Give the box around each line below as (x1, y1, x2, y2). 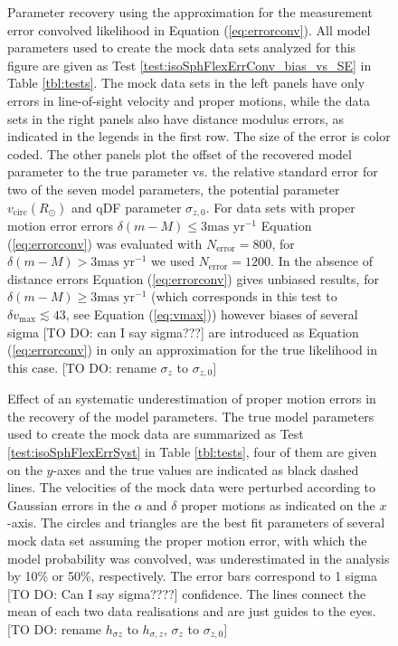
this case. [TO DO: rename (7, 357, 156, 376)
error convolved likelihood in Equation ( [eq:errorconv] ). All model (7, 20, 371, 39)
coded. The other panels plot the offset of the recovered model (7, 144, 352, 163)
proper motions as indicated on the (181, 495, 375, 514)
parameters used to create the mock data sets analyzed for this (7, 38, 356, 57)
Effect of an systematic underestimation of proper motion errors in (7, 389, 376, 408)
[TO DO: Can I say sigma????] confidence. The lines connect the (7, 584, 366, 603)
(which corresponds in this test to (151, 287, 337, 306)
